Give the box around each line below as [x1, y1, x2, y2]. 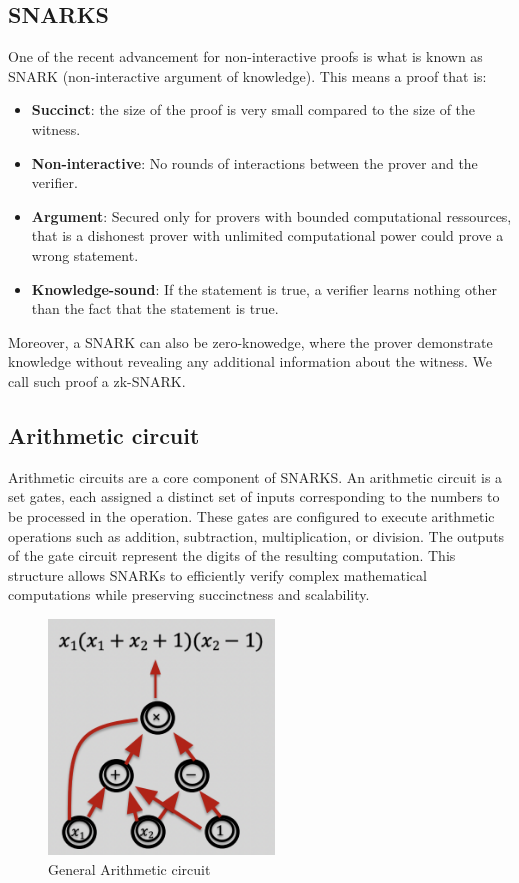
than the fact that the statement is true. [31, 298, 279, 319]
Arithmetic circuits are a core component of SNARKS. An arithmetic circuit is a [8, 466, 503, 487]
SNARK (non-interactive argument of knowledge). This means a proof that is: [8, 65, 487, 86]
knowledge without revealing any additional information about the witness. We [8, 351, 493, 372]
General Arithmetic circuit [48, 858, 211, 879]
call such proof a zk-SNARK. [8, 370, 186, 391]
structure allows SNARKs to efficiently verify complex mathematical [8, 564, 427, 585]
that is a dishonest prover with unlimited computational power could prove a [31, 225, 504, 246]
